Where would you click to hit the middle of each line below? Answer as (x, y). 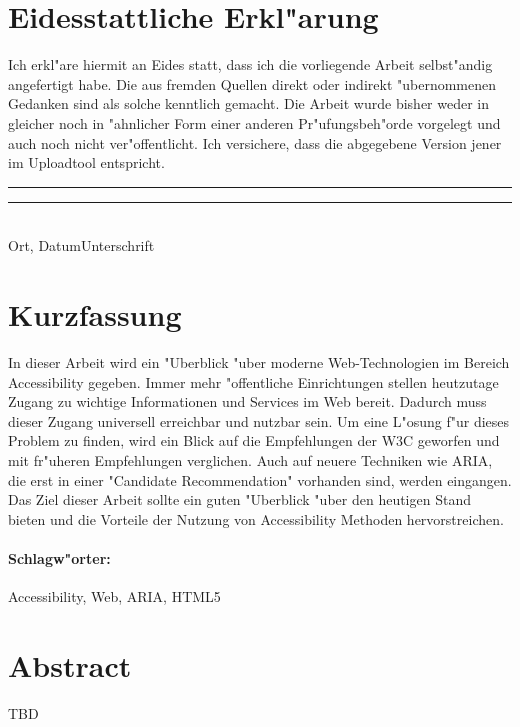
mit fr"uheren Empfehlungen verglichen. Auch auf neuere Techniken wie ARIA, (250, 459)
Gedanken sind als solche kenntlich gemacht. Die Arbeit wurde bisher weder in (249, 103)
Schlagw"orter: (59, 557)
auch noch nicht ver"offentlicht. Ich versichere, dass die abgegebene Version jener (255, 142)
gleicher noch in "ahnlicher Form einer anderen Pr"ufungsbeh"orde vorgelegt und (254, 122)
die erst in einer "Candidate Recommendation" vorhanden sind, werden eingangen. (260, 479)
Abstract (70, 664)
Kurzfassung (95, 314)
